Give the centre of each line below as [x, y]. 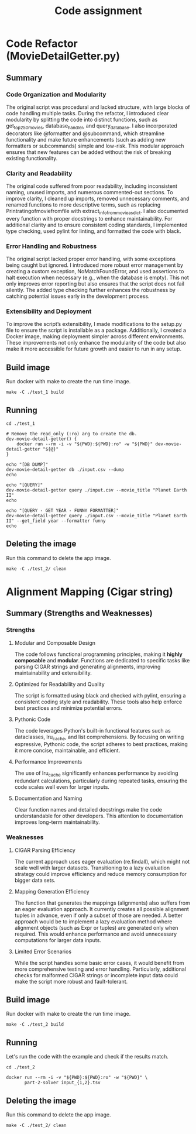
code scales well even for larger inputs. [62, 787]
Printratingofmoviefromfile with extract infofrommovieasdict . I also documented [97, 212]
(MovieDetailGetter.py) [63, 56]
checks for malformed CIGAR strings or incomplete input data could [96, 975]
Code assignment [98, 11]
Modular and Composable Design [55, 642]
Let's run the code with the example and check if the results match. [87, 1057]
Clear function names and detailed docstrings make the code [88, 810]
